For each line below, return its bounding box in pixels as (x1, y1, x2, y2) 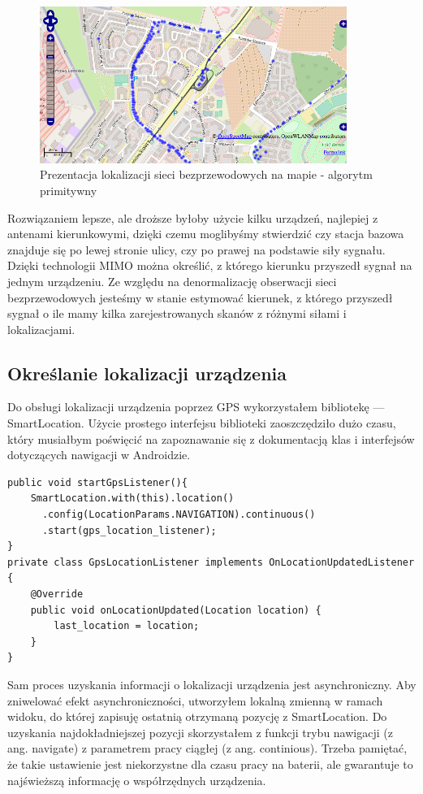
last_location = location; (54, 620, 200, 632)
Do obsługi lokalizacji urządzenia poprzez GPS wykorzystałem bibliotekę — (7, 398, 385, 415)
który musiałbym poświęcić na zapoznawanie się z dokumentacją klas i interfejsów (7, 430, 415, 447)
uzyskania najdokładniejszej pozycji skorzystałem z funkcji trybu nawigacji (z (7, 723, 393, 740)
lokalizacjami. (7, 320, 76, 337)
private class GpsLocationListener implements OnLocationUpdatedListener (7, 556, 415, 568)
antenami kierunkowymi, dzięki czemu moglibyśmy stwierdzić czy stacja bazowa (7, 225, 404, 242)
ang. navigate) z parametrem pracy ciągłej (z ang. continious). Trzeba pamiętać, (7, 740, 408, 757)
